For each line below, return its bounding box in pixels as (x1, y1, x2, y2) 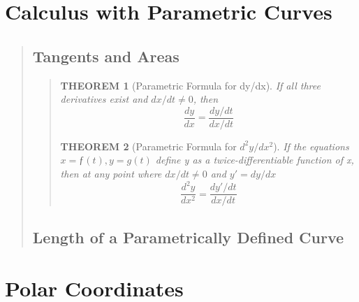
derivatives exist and (60, 92, 148, 106)
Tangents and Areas (32, 45, 179, 66)
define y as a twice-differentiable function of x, (155, 152, 354, 167)
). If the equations (273, 138, 349, 153)
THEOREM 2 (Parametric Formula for (60, 138, 237, 153)
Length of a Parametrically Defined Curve (32, 226, 344, 247)
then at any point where (60, 166, 162, 181)
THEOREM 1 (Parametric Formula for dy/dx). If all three (60, 78, 321, 92)
